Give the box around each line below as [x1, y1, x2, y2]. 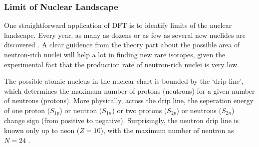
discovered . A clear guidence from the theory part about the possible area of [4, 39, 240, 50]
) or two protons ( [112, 105, 167, 115]
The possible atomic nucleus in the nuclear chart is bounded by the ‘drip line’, [4, 76, 244, 86]
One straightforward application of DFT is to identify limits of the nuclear [4, 20, 232, 30]
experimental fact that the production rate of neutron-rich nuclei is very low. [4, 59, 239, 69]
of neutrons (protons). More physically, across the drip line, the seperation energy [4, 95, 254, 106]
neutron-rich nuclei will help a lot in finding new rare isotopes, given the [4, 49, 226, 59]
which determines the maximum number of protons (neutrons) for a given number [4, 85, 255, 96]
